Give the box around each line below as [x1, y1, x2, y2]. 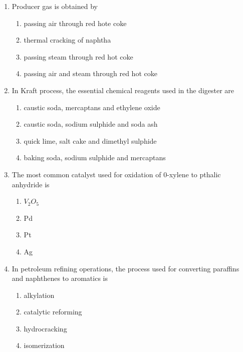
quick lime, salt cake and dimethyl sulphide [24, 135, 157, 146]
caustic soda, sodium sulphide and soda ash [24, 119, 158, 129]
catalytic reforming [24, 306, 82, 317]
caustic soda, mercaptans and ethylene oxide [24, 102, 160, 112]
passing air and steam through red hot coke [24, 68, 157, 79]
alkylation [24, 289, 55, 300]
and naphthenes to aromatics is [12, 273, 108, 283]
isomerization [24, 340, 65, 350]
